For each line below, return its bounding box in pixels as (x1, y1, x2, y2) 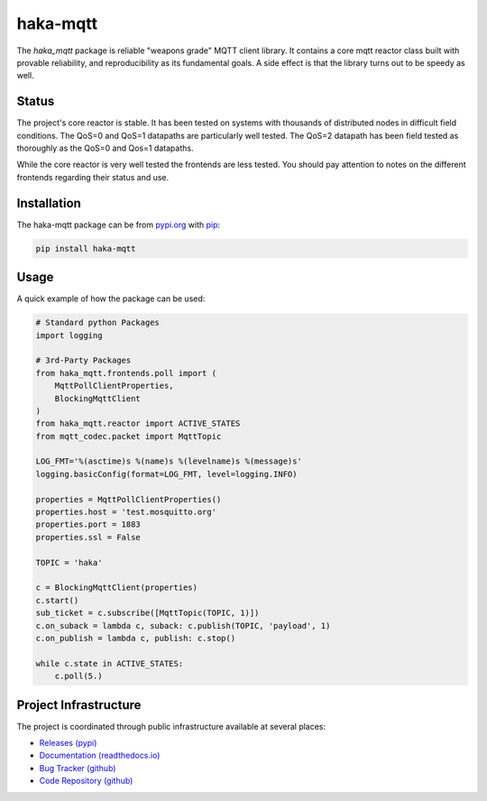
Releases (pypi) (39, 738, 97, 748)
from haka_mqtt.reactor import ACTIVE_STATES (35, 419, 241, 428)
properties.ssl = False (35, 532, 142, 542)
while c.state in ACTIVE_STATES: (35, 658, 184, 668)
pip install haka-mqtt (35, 244, 136, 253)
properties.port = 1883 (35, 520, 142, 529)
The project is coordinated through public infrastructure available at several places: (16, 721, 326, 732)
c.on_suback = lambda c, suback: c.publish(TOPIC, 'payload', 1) (35, 621, 331, 631)
